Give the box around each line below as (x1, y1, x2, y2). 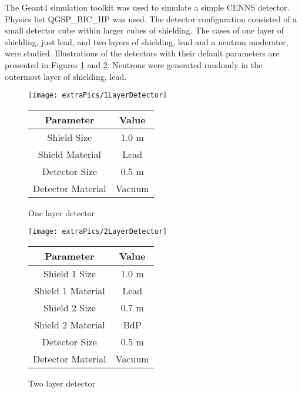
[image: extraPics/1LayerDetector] (28, 91, 167, 100)
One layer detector (28, 206, 95, 219)
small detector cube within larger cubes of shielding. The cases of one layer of (5, 24, 284, 36)
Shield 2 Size (43, 301, 96, 315)
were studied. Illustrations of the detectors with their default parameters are (5, 47, 280, 59)
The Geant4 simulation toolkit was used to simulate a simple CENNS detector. (5, 1, 290, 13)
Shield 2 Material (34, 318, 105, 332)
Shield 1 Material (34, 284, 105, 298)
